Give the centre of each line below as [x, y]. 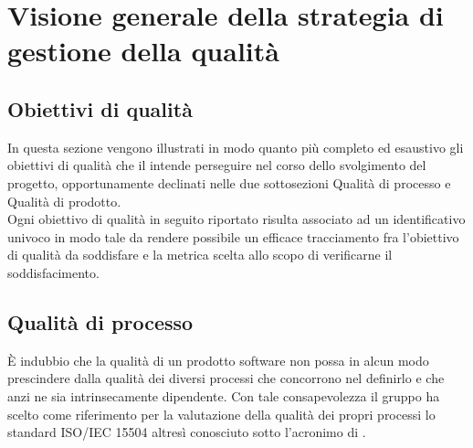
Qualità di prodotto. [64, 201]
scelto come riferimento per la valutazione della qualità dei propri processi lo [221, 414]
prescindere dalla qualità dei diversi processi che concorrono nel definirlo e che [226, 378]
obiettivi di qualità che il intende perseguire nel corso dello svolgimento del [217, 165]
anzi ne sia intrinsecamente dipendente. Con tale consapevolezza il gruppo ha [224, 395]
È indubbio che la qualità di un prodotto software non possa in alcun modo [218, 360]
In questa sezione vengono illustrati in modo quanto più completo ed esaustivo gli [236, 147]
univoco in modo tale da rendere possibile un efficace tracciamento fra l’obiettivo [233, 236]
